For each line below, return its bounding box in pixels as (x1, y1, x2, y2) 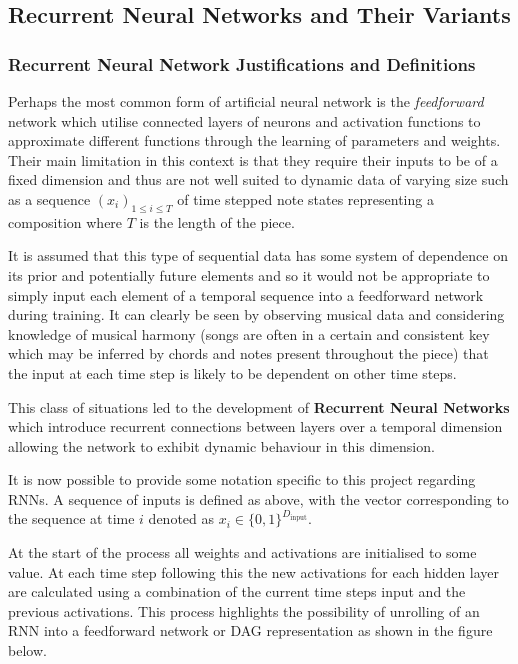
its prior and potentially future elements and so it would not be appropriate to (8, 264, 490, 285)
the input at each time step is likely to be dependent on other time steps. (8, 362, 457, 383)
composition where (8, 211, 123, 232)
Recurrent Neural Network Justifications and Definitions (8, 51, 476, 76)
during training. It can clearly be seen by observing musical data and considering (8, 304, 505, 325)
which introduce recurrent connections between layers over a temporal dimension (8, 416, 503, 437)
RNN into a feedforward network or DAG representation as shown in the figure (8, 620, 493, 641)
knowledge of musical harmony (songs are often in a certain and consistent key (8, 323, 490, 344)
